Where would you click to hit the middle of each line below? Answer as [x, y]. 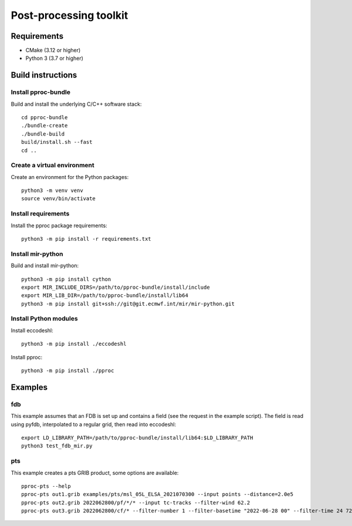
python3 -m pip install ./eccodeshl [74, 344]
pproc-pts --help [46, 486]
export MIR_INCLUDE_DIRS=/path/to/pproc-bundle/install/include [116, 287]
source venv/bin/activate [59, 199]
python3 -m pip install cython [66, 279]
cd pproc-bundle [45, 117]
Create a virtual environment [53, 166]
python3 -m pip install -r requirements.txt [87, 239]
